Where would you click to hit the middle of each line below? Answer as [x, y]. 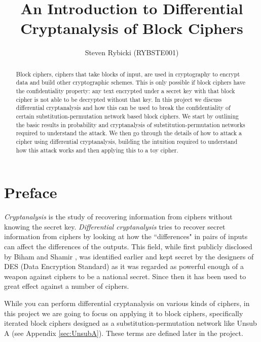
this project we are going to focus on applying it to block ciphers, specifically [124, 313]
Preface [31, 192]
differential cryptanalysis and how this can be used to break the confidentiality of [123, 108]
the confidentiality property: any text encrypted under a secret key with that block [125, 91]
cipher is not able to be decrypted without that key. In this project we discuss [119, 99]
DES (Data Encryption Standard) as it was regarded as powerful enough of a [124, 266]
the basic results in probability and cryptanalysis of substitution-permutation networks [130, 124]
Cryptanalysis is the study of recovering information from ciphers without [118, 217]
